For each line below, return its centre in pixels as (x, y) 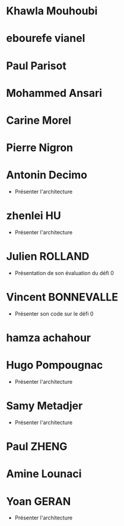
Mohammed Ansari (54, 93)
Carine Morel (39, 120)
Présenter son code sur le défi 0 (54, 314)
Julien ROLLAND (48, 257)
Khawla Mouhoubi (52, 11)
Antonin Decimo (47, 175)
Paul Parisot (36, 65)
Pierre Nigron (39, 148)
